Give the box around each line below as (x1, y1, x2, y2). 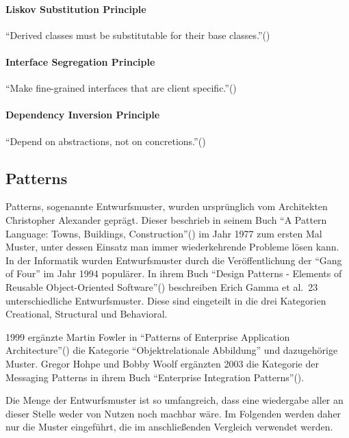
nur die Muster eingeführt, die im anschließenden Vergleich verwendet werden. (5, 420, 333, 434)
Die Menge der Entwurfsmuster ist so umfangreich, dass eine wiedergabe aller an (5, 393, 344, 407)
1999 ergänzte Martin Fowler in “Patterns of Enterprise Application (5, 329, 290, 344)
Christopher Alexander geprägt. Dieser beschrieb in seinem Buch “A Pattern (5, 212, 327, 227)
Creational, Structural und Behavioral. (5, 307, 168, 321)
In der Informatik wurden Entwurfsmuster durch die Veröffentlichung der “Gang (5, 253, 342, 267)
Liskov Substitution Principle (5, 1, 146, 16)
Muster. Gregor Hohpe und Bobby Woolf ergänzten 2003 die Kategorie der (5, 356, 319, 370)
